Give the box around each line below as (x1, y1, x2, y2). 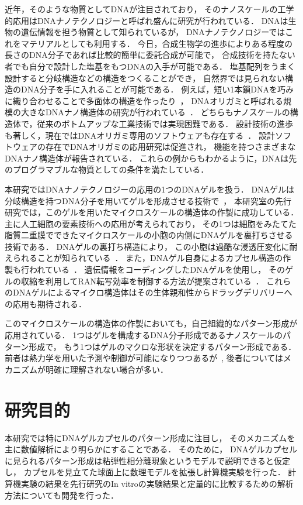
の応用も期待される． (5, 297, 86, 310)
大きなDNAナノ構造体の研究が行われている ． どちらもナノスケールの (20, 106, 290, 118)
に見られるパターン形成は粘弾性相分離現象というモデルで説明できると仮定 (5, 454, 291, 466)
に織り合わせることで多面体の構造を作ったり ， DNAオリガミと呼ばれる (5, 94, 283, 107)
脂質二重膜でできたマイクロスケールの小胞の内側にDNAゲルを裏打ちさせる (5, 229, 293, 241)
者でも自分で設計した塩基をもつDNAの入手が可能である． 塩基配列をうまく (5, 60, 295, 72)
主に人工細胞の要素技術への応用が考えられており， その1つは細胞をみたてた (5, 217, 297, 229)
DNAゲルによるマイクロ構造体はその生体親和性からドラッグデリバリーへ (12, 286, 292, 298)
